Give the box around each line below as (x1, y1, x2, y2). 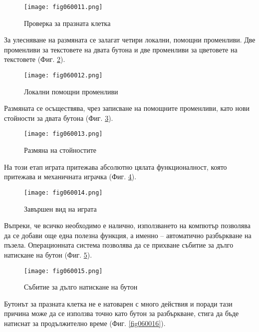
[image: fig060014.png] (24, 189, 103, 196)
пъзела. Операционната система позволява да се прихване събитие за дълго (4, 240, 234, 250)
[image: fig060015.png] (24, 267, 103, 275)
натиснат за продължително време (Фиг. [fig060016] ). (4, 318, 166, 328)
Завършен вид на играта (24, 203, 97, 214)
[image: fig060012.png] (24, 72, 103, 79)
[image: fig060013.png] (24, 130, 103, 138)
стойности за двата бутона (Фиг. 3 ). (4, 112, 113, 123)
